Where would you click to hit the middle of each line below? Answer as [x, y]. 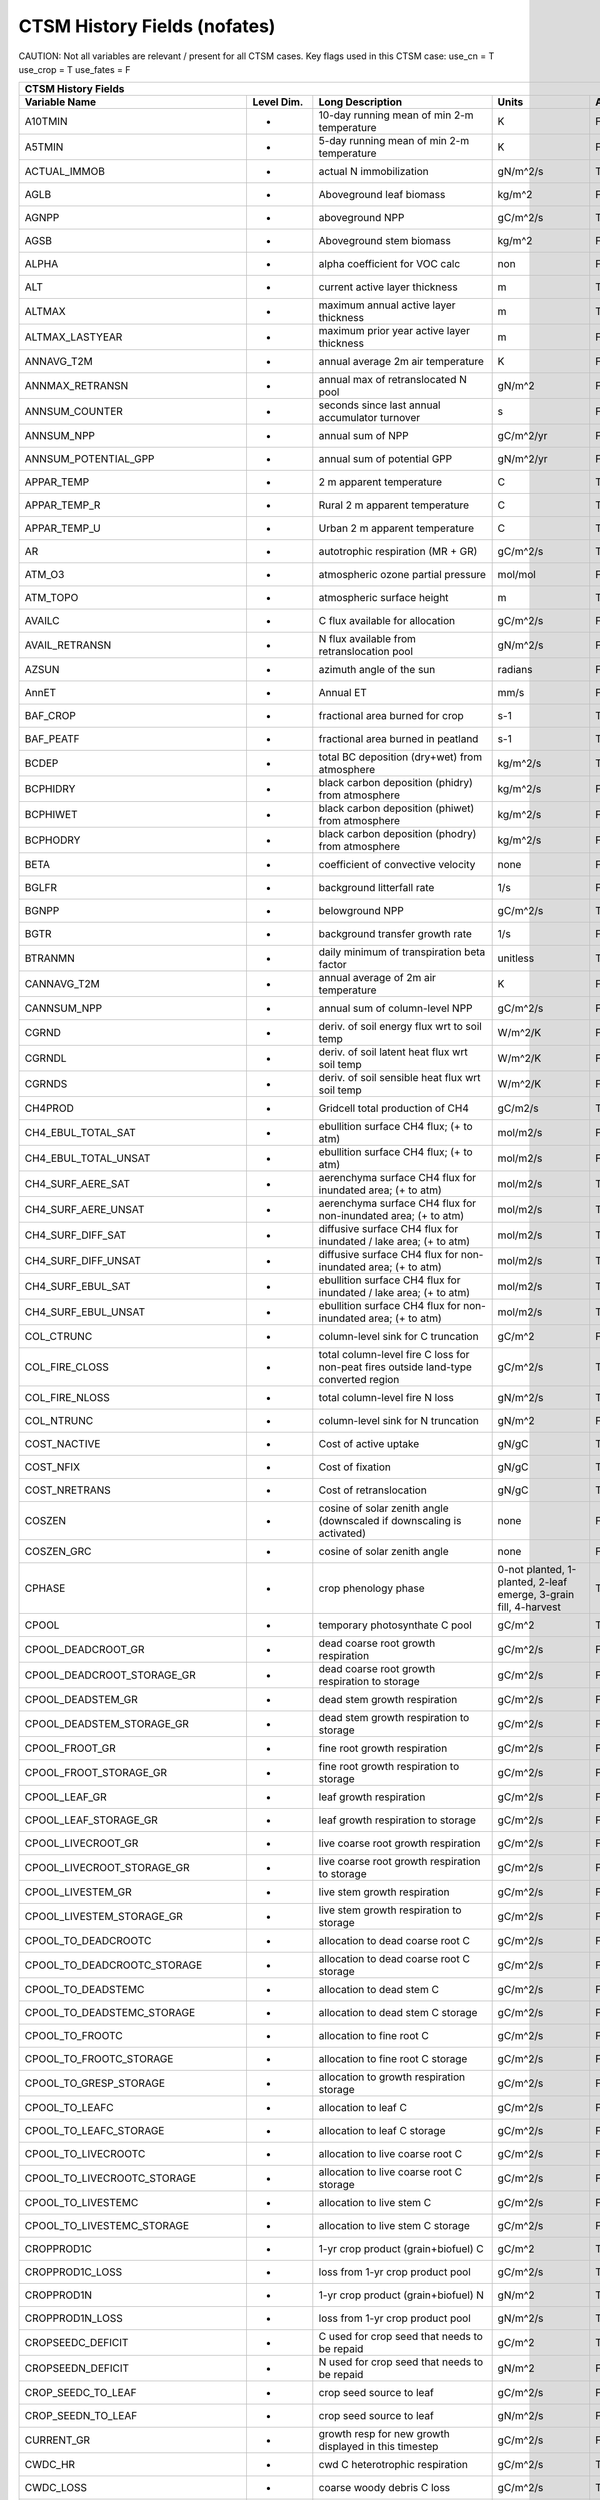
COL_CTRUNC [58, 1337]
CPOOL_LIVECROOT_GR [81, 1843]
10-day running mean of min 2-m [396, 115]
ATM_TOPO [51, 598]
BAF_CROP [50, 716]
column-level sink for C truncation [398, 1337]
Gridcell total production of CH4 [394, 1108]
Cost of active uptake [369, 1444]
